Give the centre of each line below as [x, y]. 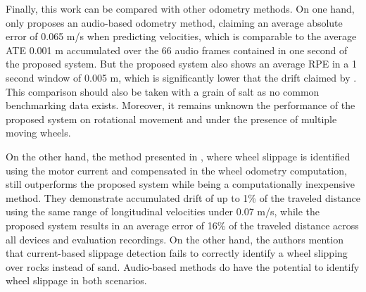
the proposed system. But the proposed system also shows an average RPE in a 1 [181, 64]
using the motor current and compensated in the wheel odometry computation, [176, 170]
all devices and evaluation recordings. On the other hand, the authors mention [175, 239]
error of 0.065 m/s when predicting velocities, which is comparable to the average [181, 36]
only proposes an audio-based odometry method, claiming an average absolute [174, 22]
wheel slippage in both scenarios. [76, 280]
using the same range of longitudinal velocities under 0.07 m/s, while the [163, 211]
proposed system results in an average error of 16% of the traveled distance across [182, 225]
